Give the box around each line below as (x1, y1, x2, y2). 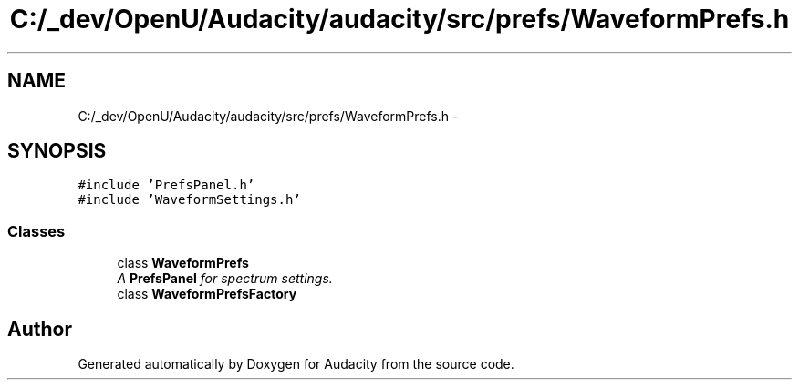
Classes (7, 221, 66, 240)
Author (7, 317, 72, 341)
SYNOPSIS (7, 139, 107, 163)
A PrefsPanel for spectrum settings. (117, 270, 333, 287)
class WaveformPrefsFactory (117, 286, 297, 302)
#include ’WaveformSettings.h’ (78, 192, 301, 208)
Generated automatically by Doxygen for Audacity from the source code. (78, 356, 514, 372)
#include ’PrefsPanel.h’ (78, 178, 255, 193)
